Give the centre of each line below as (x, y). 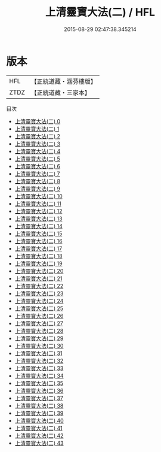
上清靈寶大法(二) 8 (38, 181)
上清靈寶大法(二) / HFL (100, 12)
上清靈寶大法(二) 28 (39, 330)
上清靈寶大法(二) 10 (38, 196)
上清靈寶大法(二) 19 (38, 263)
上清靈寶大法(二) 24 (39, 301)
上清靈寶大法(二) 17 (38, 248)
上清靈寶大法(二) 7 (37, 174)
